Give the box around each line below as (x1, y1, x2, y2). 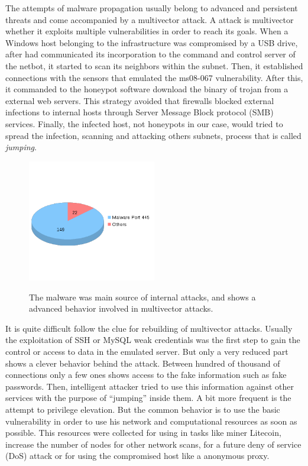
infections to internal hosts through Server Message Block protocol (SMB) (5, 106, 274, 118)
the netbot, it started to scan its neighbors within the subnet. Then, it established (5, 59, 303, 72)
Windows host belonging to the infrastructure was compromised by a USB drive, (5, 36, 298, 48)
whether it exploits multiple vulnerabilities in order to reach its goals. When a (5, 25, 288, 37)
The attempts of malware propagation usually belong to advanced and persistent (5, 2, 298, 14)
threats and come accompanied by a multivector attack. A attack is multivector (5, 13, 294, 25)
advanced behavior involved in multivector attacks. (29, 302, 213, 315)
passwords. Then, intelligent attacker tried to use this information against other (5, 380, 294, 392)
